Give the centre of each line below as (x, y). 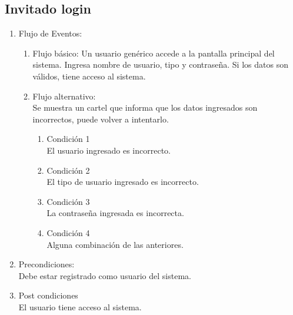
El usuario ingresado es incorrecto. (109, 150)
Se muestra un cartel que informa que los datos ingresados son (145, 107)
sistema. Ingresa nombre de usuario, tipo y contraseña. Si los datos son (160, 64)
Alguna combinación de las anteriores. (115, 244)
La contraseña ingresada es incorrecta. (115, 213)
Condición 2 (68, 170)
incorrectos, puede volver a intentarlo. (101, 119)
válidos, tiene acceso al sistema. (89, 76)
